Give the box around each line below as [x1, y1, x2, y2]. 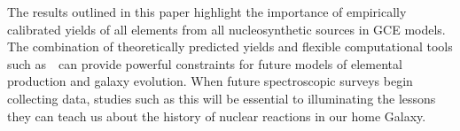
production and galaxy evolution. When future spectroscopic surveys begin [7, 72, 413, 90]
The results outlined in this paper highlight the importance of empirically [7, 3, 407, 20]
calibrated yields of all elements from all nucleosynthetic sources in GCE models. [7, 19, 446, 38]
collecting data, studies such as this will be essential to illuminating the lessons [7, 89, 436, 107]
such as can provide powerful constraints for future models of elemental [7, 54, 402, 73]
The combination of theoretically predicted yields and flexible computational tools [7, 37, 453, 56]
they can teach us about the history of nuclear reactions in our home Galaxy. [7, 106, 426, 125]
